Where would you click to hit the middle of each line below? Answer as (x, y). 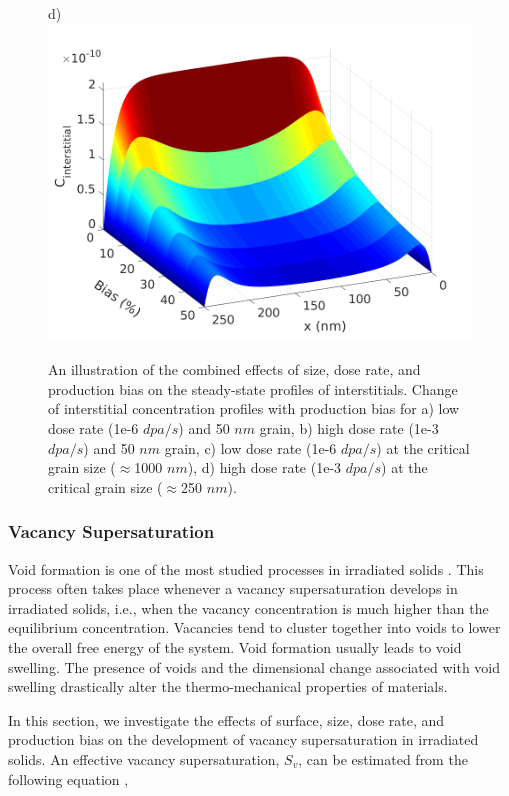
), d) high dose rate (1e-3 (264, 467)
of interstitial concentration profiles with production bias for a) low (254, 408)
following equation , (68, 778)
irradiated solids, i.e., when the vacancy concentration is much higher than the (248, 607)
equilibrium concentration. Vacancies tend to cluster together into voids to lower (254, 627)
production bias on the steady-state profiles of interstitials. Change (253, 388)
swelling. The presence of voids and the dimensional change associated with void (254, 666)
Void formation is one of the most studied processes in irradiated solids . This (246, 568)
